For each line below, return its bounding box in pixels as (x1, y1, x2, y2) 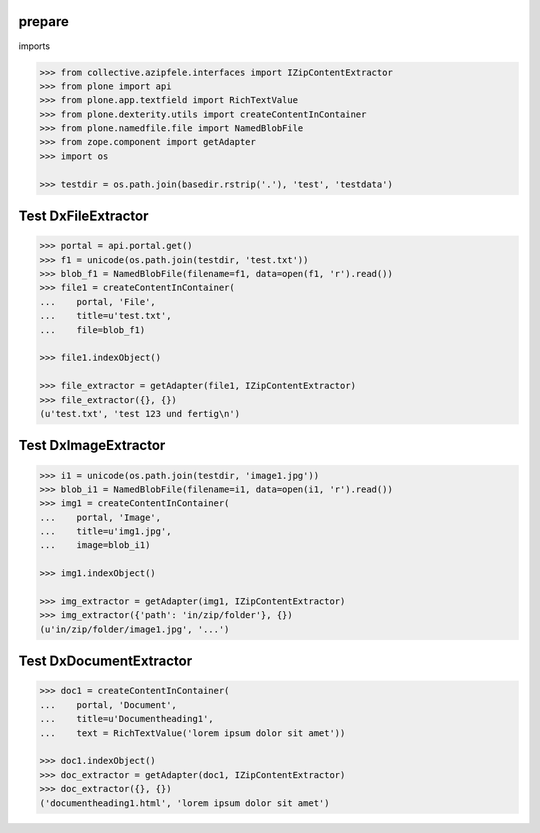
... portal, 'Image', (39, 511, 162, 523)
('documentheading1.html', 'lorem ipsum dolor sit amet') (39, 797, 330, 809)
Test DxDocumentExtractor (18, 653, 193, 670)
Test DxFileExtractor (18, 208, 149, 225)
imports (18, 40, 50, 52)
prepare (18, 13, 69, 30)
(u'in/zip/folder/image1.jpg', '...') (39, 623, 230, 635)
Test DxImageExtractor (18, 437, 166, 454)
